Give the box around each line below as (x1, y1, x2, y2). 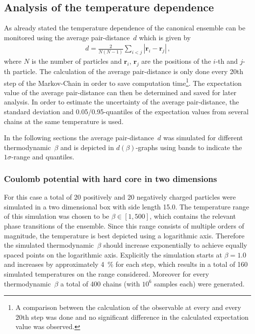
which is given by (139, 32, 191, 42)
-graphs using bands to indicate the (135, 142, 242, 152)
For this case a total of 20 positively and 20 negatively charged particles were (4, 192, 236, 202)
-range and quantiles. (11, 152, 75, 162)
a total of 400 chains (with (60, 278, 140, 288)
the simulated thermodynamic (4, 240, 94, 250)
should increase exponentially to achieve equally (103, 240, 247, 250)
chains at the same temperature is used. (4, 116, 124, 126)
